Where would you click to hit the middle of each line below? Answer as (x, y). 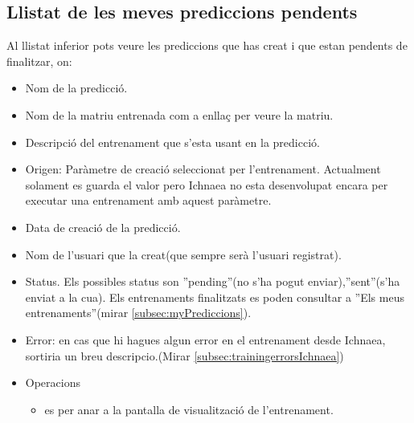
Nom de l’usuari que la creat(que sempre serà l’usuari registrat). (183, 254)
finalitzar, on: (39, 61)
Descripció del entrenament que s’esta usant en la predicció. (172, 142)
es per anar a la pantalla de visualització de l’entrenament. (189, 409)
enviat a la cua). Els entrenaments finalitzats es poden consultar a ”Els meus (215, 297)
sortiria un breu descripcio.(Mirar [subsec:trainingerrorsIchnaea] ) (184, 355)
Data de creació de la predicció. (103, 227)
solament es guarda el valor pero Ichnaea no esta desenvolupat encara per (207, 184)
